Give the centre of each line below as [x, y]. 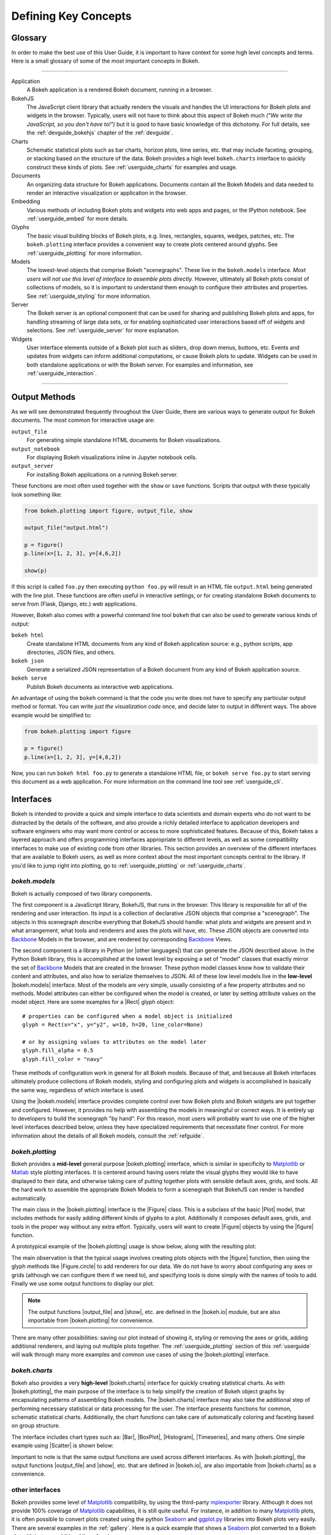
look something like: [37, 494]
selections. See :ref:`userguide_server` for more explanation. [103, 330]
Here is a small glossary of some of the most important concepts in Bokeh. [106, 61]
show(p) [36, 571]
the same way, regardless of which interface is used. [78, 1090]
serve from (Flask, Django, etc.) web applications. [74, 604]
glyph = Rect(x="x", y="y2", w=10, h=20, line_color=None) [113, 1025]
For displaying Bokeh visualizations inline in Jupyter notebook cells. [112, 457]
